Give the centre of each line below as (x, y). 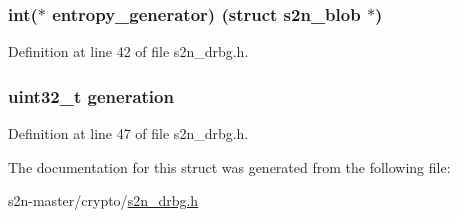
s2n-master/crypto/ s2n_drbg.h (103, 200)
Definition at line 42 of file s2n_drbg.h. (128, 51)
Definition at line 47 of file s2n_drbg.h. (128, 133)
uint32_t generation (91, 95)
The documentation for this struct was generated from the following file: (229, 166)
